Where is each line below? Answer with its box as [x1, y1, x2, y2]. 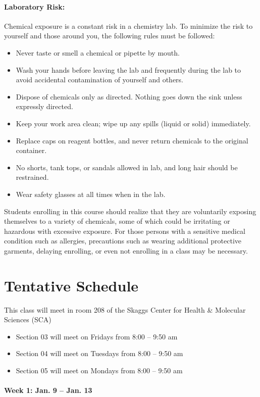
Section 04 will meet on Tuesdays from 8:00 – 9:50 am [16, 348, 183, 359]
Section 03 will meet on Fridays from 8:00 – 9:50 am [16, 331, 178, 341]
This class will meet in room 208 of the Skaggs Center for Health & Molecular [4, 304, 246, 315]
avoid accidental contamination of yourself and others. [16, 74, 183, 85]
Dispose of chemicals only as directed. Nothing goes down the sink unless [16, 91, 242, 102]
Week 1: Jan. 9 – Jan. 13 [4, 385, 92, 395]
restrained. [16, 172, 49, 182]
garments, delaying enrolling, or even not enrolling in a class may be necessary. [4, 245, 248, 256]
